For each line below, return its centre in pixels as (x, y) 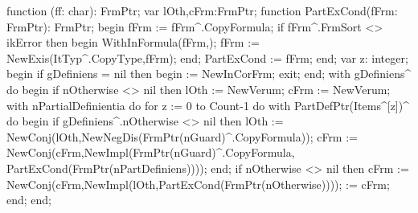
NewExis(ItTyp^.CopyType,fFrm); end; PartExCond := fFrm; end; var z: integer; (207, 57)
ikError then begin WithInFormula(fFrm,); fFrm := (133, 42)
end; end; (29, 200)
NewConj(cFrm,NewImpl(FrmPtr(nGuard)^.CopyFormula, (151, 152)
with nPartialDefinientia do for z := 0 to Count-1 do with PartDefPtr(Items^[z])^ (208, 105)
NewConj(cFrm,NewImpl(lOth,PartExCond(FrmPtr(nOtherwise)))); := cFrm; (198, 184)
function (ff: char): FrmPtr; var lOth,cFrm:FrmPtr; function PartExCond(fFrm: (202, 10)
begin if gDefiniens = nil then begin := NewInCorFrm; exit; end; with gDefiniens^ (209, 74)
